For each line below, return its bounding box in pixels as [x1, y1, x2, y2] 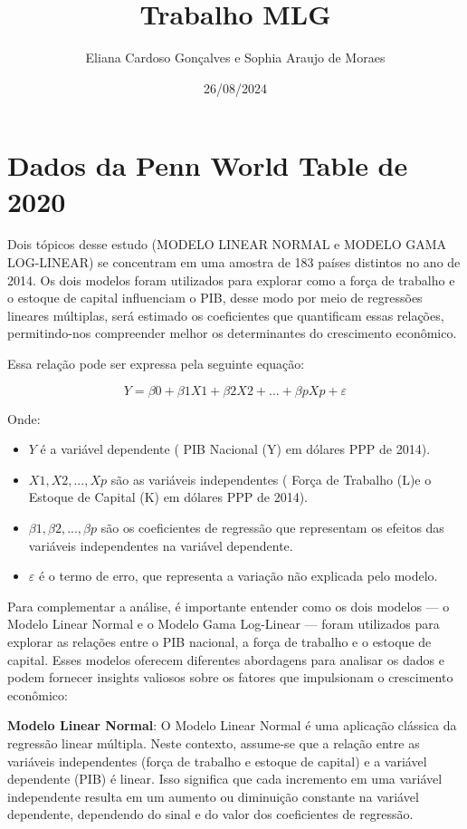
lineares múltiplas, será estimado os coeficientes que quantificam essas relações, [7, 305, 444, 324]
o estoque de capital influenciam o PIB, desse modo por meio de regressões [7, 288, 423, 307]
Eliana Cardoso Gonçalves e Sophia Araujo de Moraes [85, 48, 386, 67]
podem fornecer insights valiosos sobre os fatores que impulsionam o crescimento [7, 668, 453, 687]
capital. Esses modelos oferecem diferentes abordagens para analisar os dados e [7, 650, 444, 669]
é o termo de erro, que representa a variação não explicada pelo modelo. [38, 566, 438, 585]
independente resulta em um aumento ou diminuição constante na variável [7, 786, 419, 805]
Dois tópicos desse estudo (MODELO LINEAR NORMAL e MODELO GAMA [7, 235, 447, 254]
